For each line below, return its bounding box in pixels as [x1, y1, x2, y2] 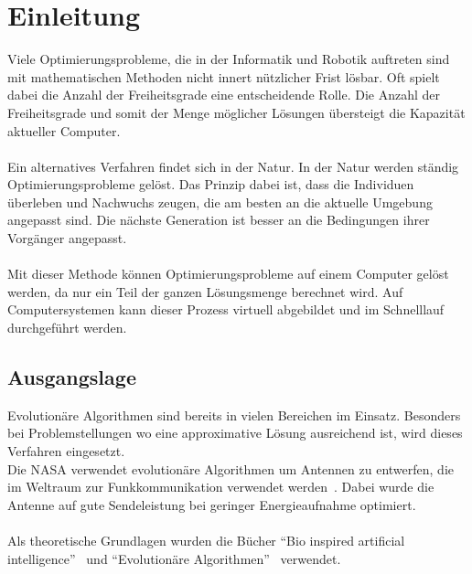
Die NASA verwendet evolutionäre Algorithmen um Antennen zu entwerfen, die [7, 459, 455, 478]
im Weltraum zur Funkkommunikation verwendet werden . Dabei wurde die [7, 477, 434, 496]
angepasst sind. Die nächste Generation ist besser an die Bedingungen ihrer [7, 210, 430, 229]
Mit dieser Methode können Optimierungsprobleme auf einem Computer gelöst [7, 264, 449, 283]
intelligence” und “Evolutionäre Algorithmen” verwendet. [7, 548, 341, 568]
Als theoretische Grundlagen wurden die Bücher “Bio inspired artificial [7, 530, 405, 549]
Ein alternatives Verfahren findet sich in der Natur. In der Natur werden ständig [7, 156, 459, 175]
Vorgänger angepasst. [7, 229, 127, 248]
